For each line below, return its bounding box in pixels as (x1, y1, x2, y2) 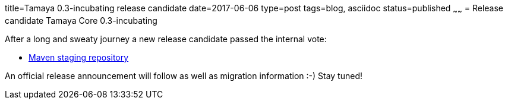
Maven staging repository (29, 52, 129, 62)
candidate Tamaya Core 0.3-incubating (5, 15, 157, 26)
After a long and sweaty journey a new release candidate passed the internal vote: (5, 33, 327, 44)
